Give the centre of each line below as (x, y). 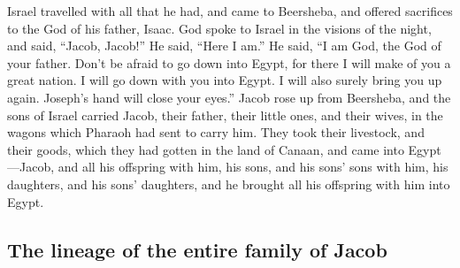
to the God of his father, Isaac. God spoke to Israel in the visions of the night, (219, 28)
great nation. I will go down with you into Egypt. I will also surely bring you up (225, 80)
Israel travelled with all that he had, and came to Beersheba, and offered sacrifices (230, 11)
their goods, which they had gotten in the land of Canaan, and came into (206, 149)
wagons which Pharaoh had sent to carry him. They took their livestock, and (216, 132)
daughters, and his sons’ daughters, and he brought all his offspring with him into (229, 184)
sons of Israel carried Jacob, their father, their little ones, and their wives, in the (225, 115)
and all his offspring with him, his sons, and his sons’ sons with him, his (253, 167)
